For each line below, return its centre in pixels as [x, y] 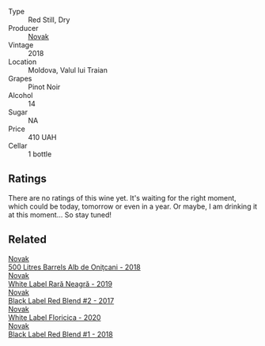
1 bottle [40, 154]
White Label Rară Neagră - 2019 [61, 284]
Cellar [18, 146]
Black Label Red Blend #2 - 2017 [61, 300]
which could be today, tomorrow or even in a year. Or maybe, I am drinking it [133, 206]
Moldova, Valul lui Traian [68, 70]
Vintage [21, 45]
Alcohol [21, 95]
